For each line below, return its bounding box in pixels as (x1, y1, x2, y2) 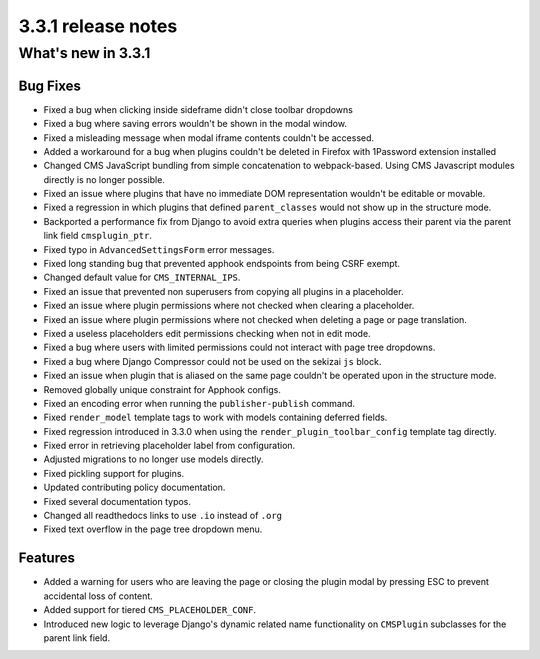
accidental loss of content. (43, 590, 154, 602)
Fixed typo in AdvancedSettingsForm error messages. (43, 243, 275, 255)
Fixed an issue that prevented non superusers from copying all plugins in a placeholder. (43, 285, 404, 297)
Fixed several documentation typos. (43, 495, 192, 507)
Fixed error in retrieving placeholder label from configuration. (43, 440, 296, 452)
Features (18, 550, 75, 567)
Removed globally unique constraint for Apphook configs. (43, 383, 282, 395)
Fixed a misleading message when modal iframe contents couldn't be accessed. (43, 131, 375, 144)
